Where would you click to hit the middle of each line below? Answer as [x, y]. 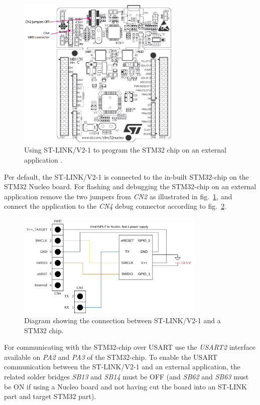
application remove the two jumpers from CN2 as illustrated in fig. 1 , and [118, 196]
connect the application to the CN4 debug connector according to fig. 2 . [115, 206]
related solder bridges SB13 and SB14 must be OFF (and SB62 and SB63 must [126, 376]
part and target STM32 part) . [50, 396]
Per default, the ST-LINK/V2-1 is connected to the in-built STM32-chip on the [126, 176]
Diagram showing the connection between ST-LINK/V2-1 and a [122, 320]
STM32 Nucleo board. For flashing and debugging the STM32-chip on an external [130, 186]
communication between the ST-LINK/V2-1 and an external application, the [122, 367]
